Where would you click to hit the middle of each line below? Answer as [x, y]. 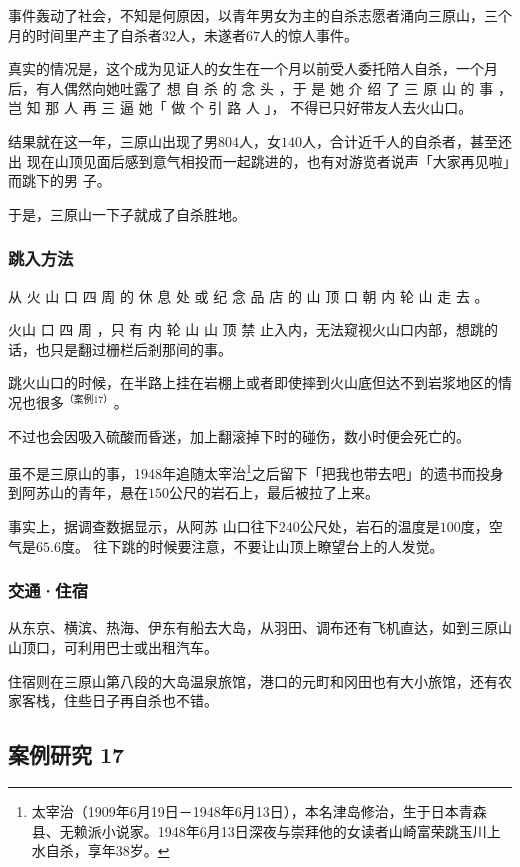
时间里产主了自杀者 [98, 34]
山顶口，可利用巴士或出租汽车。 [113, 647]
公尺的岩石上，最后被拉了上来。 [274, 492]
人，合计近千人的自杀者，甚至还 [407, 140]
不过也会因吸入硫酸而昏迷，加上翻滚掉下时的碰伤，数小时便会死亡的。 [239, 435]
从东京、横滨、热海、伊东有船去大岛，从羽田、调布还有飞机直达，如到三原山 [260, 627]
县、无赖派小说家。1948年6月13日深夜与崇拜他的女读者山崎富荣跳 [245, 830]
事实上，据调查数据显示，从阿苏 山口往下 [143, 526]
